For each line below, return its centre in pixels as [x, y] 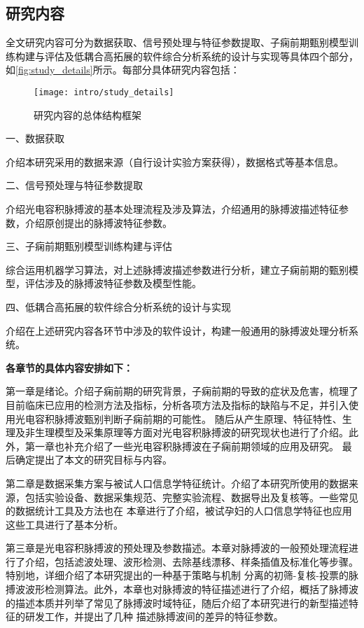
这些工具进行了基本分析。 [64, 524]
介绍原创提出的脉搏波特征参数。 [98, 222]
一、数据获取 [35, 138]
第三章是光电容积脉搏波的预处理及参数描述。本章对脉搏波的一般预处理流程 [177, 548]
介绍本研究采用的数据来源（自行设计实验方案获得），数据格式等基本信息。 [175, 161]
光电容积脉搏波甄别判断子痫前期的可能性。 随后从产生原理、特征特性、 [178, 418]
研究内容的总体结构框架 [87, 114]
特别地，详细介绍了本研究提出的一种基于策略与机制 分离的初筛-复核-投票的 [177, 575]
